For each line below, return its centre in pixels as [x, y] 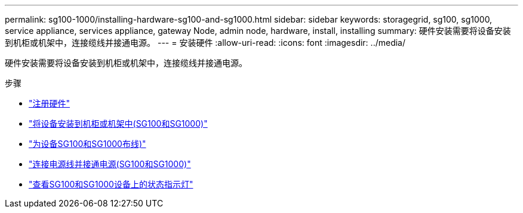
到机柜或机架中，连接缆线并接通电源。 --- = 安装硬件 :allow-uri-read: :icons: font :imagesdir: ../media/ [205, 43]
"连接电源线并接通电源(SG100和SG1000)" [110, 164]
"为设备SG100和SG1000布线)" [87, 144]
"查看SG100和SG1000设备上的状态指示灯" [111, 184]
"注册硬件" [50, 103]
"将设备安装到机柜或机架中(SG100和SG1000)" [118, 123]
